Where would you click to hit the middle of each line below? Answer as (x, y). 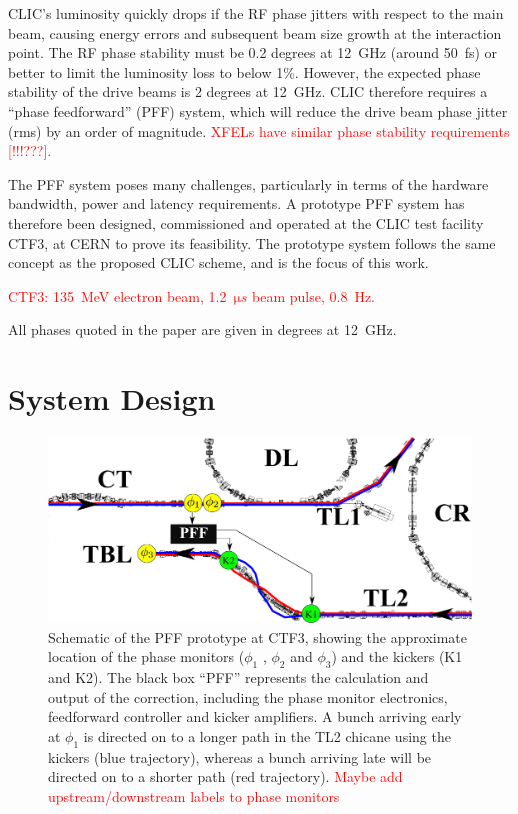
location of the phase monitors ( (146, 656)
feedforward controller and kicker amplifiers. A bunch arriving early (255, 716)
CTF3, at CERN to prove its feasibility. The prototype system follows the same (252, 242)
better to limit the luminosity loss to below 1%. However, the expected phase (244, 71)
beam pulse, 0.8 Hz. (314, 295)
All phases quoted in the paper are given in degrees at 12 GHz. (202, 329)
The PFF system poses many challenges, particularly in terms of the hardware (248, 183)
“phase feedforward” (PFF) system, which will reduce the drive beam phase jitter (258, 110)
